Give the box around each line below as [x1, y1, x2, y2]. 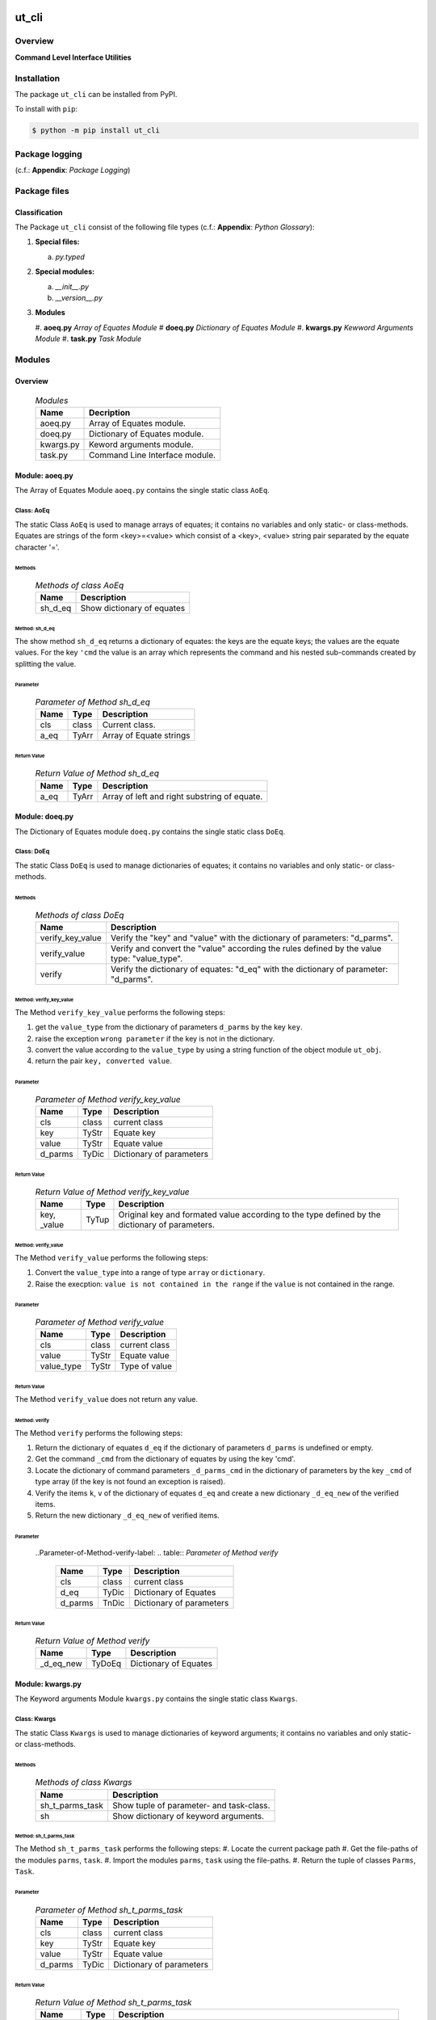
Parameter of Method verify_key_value [35, 1093, 181, 1105]
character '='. [15, 542, 60, 552]
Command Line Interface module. [89, 449, 216, 461]
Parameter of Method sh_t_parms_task [35, 1904, 183, 1915]
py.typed [55, 251, 85, 262]
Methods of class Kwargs [35, 1777, 132, 1788]
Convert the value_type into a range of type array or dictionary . [35, 1268, 266, 1277]
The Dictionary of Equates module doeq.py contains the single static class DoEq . [15, 827, 286, 836]
